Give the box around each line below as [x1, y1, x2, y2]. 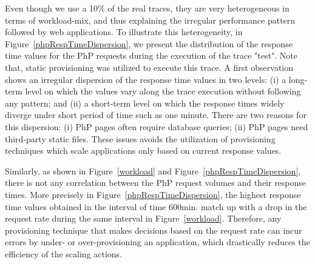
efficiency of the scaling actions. [5, 247, 123, 260]
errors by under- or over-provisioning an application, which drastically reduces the [5, 236, 310, 248]
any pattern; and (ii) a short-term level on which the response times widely [5, 96, 285, 109]
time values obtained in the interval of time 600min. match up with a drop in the [5, 200, 307, 213]
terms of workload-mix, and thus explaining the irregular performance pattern [5, 13, 296, 26]
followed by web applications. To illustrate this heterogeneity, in [5, 25, 243, 38]
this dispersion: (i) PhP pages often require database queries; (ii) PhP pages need [5, 120, 308, 133]
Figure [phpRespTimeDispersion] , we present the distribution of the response [5, 37, 293, 50]
